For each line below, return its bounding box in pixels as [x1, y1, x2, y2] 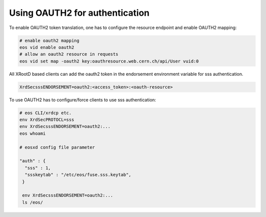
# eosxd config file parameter [19, 144, 96, 150]
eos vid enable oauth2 [19, 44, 74, 50]
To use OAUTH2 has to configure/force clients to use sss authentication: [9, 96, 156, 103]
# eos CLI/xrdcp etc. [19, 110, 72, 116]
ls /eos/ [22, 199, 43, 205]
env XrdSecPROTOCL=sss [19, 117, 74, 123]
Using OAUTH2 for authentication [9, 7, 150, 18]
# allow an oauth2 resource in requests [19, 52, 118, 57]
